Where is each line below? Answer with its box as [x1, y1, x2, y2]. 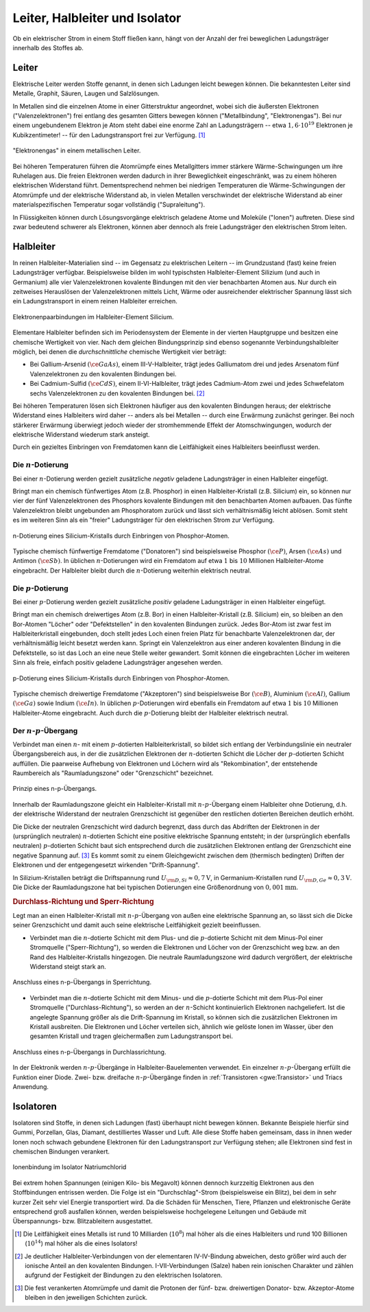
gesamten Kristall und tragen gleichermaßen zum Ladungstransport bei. [29, 1032, 233, 1040]
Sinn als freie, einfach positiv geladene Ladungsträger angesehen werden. [12, 658, 223, 667]
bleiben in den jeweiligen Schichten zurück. [25, 1293, 148, 1302]
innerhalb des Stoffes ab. [12, 43, 84, 51]
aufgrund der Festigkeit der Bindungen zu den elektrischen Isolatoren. [25, 1271, 223, 1280]
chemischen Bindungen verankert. [12, 1147, 110, 1155]
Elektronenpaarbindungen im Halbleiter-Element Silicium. [12, 312, 174, 321]
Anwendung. [12, 1082, 49, 1091]
